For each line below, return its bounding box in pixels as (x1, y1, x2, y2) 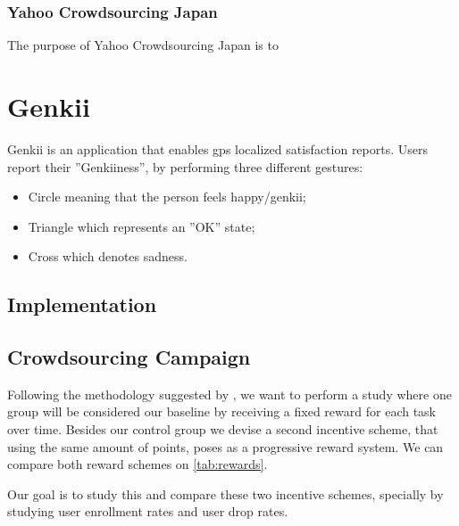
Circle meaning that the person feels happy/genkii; (28, 187, 306, 206)
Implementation (7, 291, 157, 318)
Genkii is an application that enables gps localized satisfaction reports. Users (7, 139, 429, 158)
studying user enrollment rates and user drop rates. (7, 502, 288, 521)
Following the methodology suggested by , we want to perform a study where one (7, 384, 452, 403)
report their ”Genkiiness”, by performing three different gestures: (7, 157, 363, 176)
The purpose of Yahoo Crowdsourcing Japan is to (7, 36, 279, 54)
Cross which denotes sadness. (28, 247, 188, 266)
